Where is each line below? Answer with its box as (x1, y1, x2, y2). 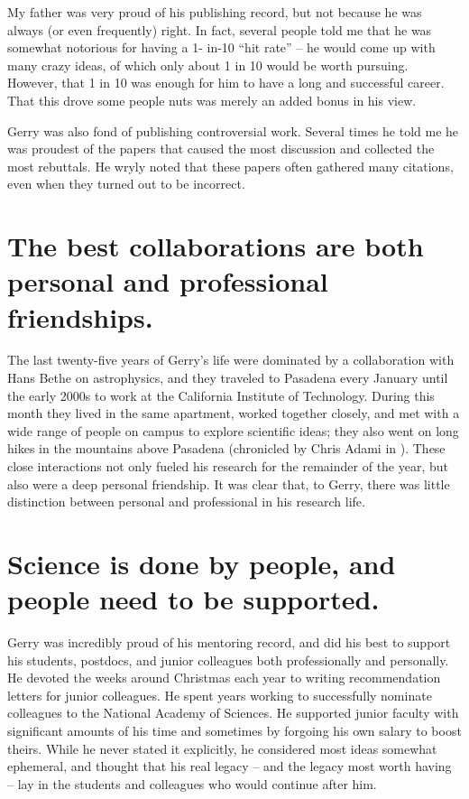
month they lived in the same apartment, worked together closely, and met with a (7, 404, 460, 423)
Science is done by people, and (7, 544, 396, 581)
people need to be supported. (7, 581, 380, 618)
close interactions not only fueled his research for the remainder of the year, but (7, 457, 449, 475)
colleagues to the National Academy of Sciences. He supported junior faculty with (7, 703, 459, 722)
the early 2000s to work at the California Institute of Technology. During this (7, 386, 435, 404)
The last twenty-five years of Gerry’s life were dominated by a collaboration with (7, 350, 455, 369)
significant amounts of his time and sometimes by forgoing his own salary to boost (7, 721, 462, 740)
